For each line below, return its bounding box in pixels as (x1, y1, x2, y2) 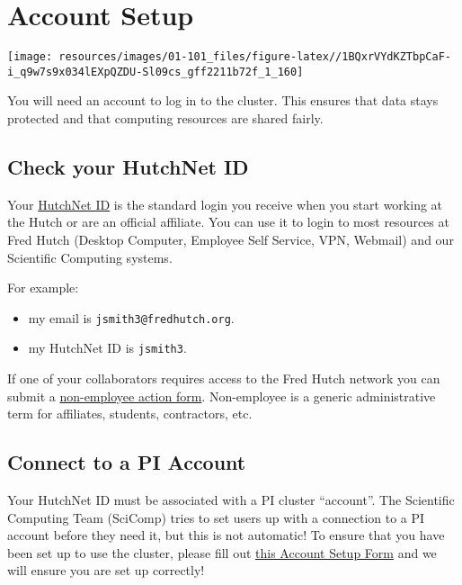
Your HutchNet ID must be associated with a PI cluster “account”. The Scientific (7, 490, 455, 509)
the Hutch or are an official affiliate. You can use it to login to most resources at (7, 212, 449, 231)
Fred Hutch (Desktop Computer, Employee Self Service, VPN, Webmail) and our (7, 230, 454, 249)
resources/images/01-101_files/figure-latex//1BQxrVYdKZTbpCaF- (58, 50, 451, 64)
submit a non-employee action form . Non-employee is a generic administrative (7, 386, 436, 405)
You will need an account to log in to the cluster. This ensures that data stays (7, 91, 439, 110)
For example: (7, 278, 79, 297)
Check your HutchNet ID (7, 153, 249, 181)
